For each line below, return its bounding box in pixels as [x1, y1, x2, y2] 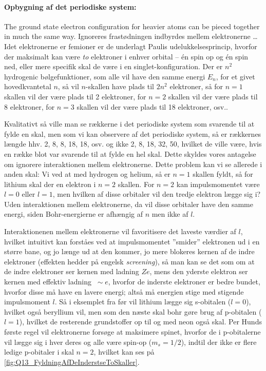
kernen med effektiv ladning [4, 276, 91, 287]
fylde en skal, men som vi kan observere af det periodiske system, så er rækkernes [4, 128, 261, 139]
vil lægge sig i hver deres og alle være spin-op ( [4, 336, 152, 347]
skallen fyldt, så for [193, 169, 253, 179]
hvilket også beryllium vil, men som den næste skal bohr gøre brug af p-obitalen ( [4, 306, 262, 317]
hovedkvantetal [4, 81, 51, 92]
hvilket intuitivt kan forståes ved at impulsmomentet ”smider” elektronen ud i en [4, 236, 260, 246]
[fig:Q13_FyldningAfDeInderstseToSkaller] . [4, 356, 140, 367]
